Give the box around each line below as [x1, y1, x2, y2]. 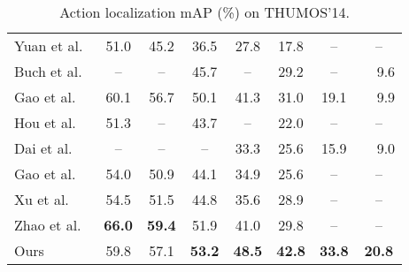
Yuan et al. [14, 35, 83, 56]
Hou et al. [14, 112, 76, 132]
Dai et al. [14, 138, 73, 158]
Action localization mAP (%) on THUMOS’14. [59, 2, 350, 22]
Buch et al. [14, 61, 82, 81]
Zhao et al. [14, 215, 81, 235]
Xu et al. [14, 189, 69, 209]
